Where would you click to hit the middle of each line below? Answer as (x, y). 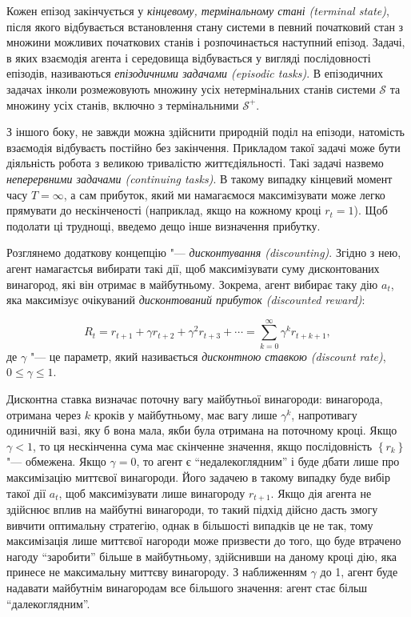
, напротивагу (324, 414)
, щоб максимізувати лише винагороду (152, 493)
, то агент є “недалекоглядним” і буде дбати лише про (268, 461)
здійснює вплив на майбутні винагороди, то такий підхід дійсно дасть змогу (192, 509)
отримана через (44, 414)
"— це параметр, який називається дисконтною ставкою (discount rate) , (208, 356)
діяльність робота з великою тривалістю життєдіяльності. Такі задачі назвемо (195, 163)
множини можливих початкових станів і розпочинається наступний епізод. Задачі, (206, 42)
